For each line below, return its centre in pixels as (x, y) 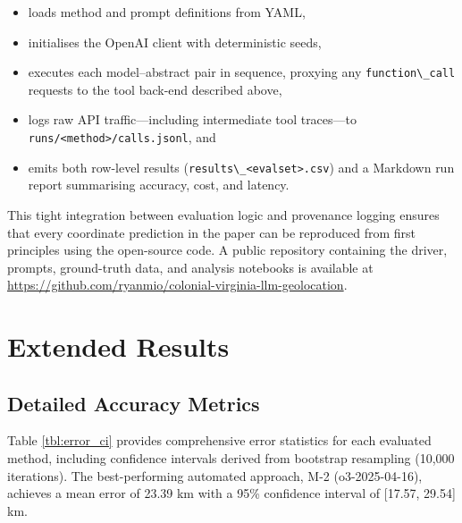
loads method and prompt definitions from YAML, (167, 12)
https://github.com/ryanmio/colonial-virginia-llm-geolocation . (177, 285)
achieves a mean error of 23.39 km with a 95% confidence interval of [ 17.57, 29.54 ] (231, 493)
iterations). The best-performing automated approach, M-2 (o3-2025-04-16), (215, 475)
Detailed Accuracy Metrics (134, 403)
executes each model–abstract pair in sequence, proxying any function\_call (242, 72)
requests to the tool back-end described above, (155, 89)
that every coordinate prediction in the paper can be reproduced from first (211, 232)
